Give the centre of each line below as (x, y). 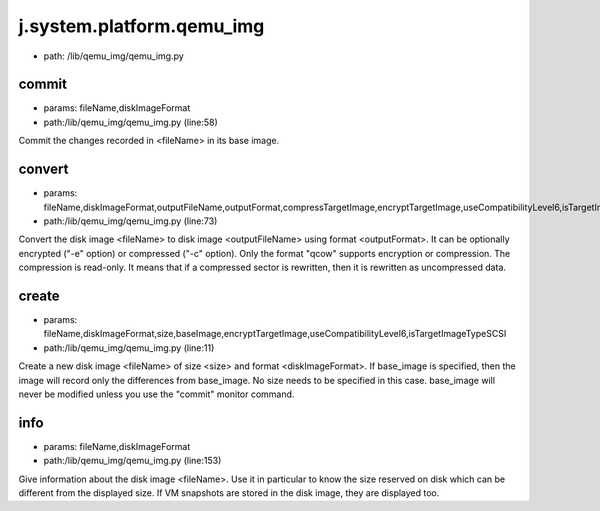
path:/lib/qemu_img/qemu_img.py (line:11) (129, 347)
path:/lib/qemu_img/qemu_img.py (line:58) (131, 122)
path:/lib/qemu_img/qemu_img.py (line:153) (132, 461)
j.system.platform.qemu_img (141, 26)
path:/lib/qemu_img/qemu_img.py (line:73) (130, 221)
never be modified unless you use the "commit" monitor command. (156, 394)
